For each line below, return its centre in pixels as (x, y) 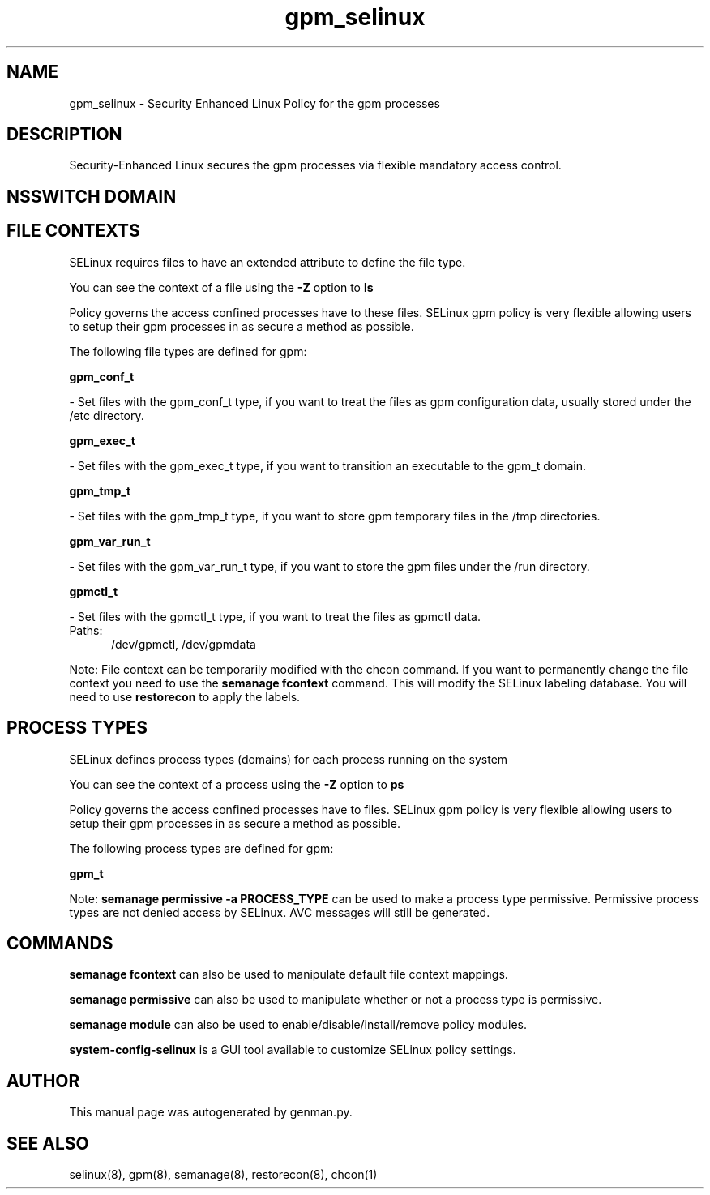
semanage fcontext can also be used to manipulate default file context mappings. (289, 974)
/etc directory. (107, 415)
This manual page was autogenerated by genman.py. (211, 1112)
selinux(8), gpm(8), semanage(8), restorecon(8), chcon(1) (223, 1175)
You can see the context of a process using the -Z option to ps (237, 784)
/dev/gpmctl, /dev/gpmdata (184, 644)
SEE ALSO (48, 1143)
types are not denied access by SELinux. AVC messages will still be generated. (280, 912)
